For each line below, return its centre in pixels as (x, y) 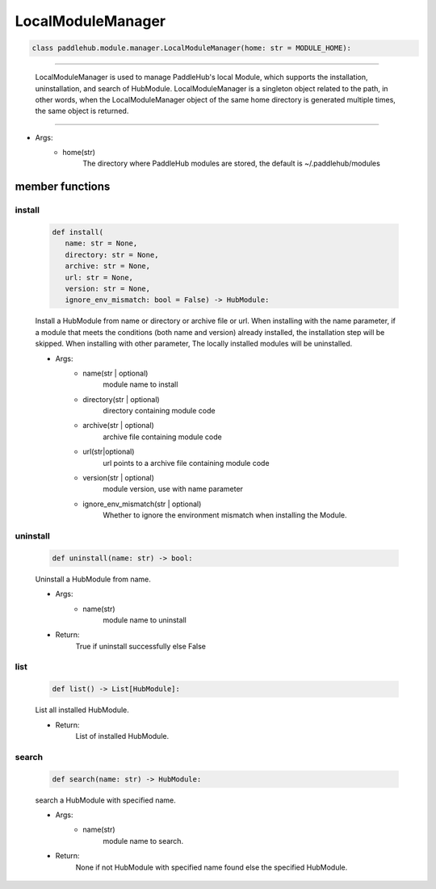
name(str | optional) (115, 373)
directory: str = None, (112, 255)
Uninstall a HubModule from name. (93, 579)
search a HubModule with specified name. (106, 800)
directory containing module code (159, 411)
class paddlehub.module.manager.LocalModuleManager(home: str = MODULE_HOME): (191, 48)
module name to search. (143, 841)
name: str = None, (101, 243)
